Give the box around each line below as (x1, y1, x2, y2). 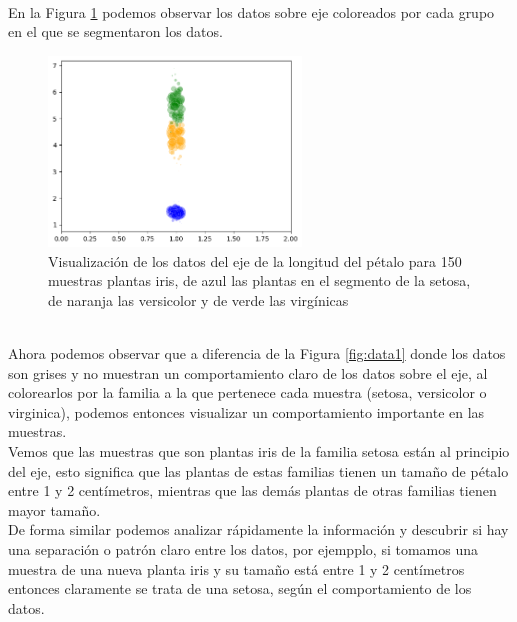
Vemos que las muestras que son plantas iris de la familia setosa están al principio (8, 441, 510, 462)
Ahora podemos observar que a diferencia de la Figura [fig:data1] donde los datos (8, 343, 506, 364)
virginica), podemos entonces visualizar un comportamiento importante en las (8, 401, 485, 422)
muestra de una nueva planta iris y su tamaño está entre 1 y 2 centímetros (8, 558, 465, 579)
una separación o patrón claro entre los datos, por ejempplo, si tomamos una (8, 539, 478, 560)
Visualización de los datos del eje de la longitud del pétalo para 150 (48, 250, 462, 271)
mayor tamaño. (8, 499, 101, 520)
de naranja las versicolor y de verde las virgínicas (48, 289, 349, 310)
